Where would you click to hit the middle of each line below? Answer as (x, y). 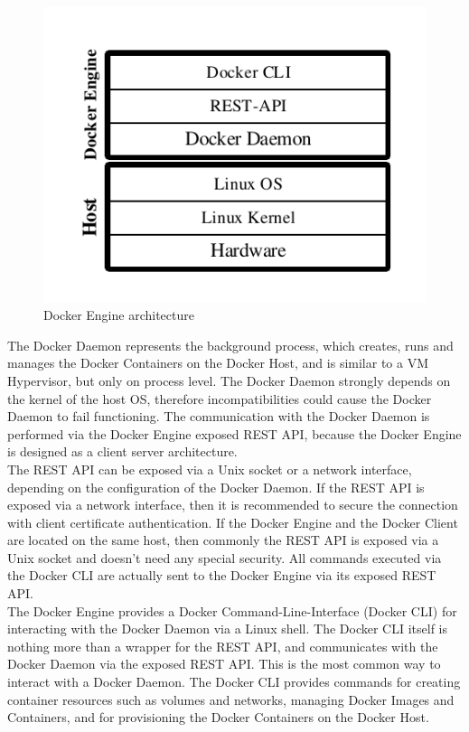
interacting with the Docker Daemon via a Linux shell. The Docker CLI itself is (228, 629)
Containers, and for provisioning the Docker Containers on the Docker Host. (218, 717)
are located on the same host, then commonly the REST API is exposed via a (223, 540)
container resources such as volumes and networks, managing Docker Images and (231, 699)
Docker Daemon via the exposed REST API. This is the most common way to (224, 664)
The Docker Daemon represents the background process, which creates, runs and (230, 345)
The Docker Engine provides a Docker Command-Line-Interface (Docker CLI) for (232, 610)
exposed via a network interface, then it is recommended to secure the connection (233, 505)
